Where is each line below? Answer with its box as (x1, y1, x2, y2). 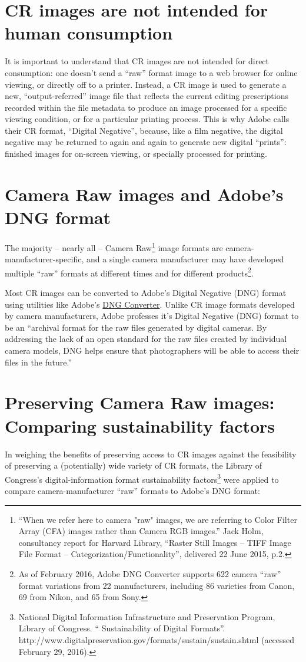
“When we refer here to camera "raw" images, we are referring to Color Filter (18, 513, 297, 525)
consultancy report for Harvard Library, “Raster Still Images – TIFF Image (18, 536, 291, 548)
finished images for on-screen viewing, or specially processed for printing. (5, 147, 267, 160)
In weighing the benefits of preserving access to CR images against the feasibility (5, 447, 297, 460)
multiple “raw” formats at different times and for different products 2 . (5, 265, 254, 279)
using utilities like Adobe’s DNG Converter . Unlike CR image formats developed (5, 298, 295, 310)
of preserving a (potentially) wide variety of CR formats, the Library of (5, 459, 262, 472)
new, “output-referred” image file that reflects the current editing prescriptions (5, 90, 288, 102)
